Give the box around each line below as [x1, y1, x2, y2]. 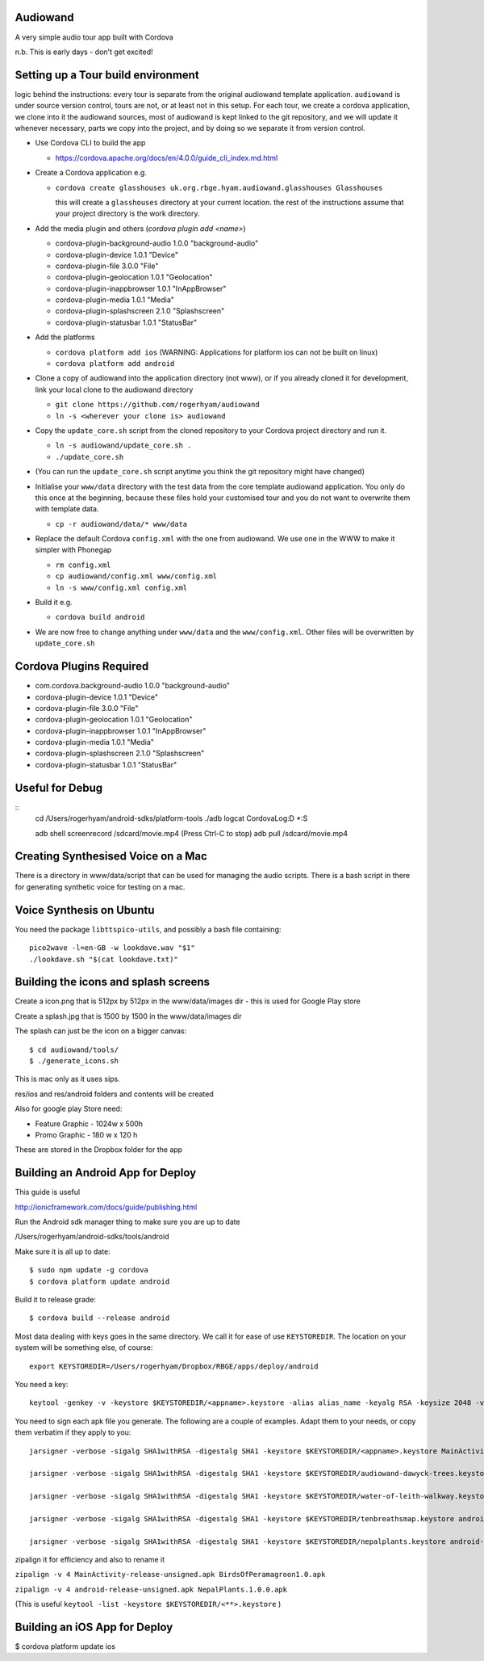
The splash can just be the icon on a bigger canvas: [15, 1026, 187, 1036]
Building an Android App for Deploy [15, 1166, 197, 1180]
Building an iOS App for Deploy [15, 1621, 173, 1634]
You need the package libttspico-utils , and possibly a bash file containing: [15, 924, 282, 934]
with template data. [35, 504, 99, 514]
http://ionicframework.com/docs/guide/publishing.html [15, 1202, 198, 1212]
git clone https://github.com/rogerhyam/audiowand [55, 400, 260, 410]
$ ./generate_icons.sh [29, 1057, 119, 1066]
